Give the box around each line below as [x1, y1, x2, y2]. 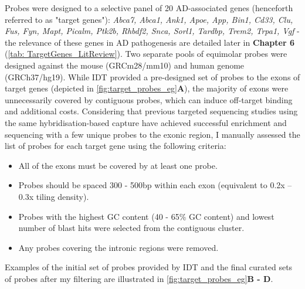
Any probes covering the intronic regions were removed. [18, 241, 219, 253]
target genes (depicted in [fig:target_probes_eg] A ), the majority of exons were [5, 82, 289, 94]
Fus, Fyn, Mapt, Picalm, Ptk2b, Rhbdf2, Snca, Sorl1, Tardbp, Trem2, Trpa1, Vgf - [5, 25, 300, 37]
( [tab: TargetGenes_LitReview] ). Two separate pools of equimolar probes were [5, 47, 287, 60]
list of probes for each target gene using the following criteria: [5, 140, 226, 152]
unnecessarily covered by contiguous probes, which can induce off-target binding [5, 93, 293, 106]
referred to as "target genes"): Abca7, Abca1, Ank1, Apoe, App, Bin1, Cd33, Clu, [5, 13, 293, 25]
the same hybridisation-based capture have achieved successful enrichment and [5, 116, 287, 128]
